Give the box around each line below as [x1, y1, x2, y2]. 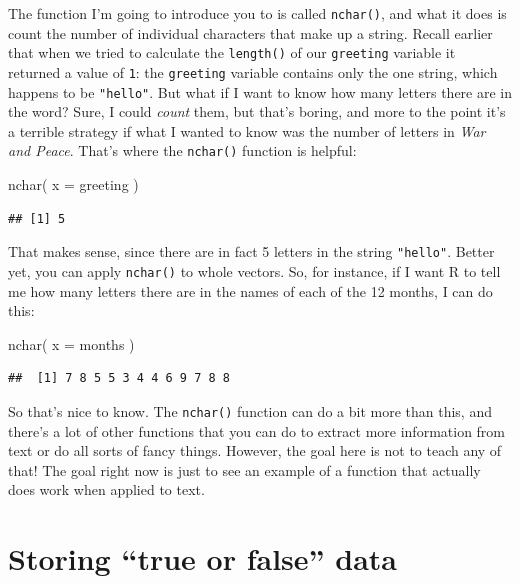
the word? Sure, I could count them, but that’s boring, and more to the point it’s [8, 101, 506, 122]
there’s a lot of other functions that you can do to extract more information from [8, 420, 506, 441]
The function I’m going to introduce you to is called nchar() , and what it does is [8, 3, 507, 23]
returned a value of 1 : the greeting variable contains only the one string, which [8, 61, 498, 82]
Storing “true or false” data [8, 538, 397, 579]
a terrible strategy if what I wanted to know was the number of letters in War [8, 120, 486, 141]
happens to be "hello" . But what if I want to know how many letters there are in [8, 81, 513, 102]
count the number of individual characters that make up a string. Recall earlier [8, 22, 493, 43]
